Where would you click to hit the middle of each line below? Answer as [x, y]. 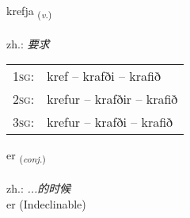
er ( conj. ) [26, 156]
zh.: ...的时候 [39, 188]
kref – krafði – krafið [104, 76]
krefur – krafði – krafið [110, 122]
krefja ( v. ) [29, 11]
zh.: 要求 [28, 43]
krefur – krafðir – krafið [112, 99]
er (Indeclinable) [46, 203]
